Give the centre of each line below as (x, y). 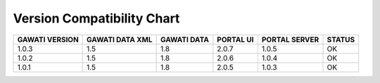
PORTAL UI (235, 39)
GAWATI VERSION (48, 39)
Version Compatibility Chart (96, 18)
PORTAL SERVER (290, 39)
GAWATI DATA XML (120, 39)
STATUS (341, 39)
